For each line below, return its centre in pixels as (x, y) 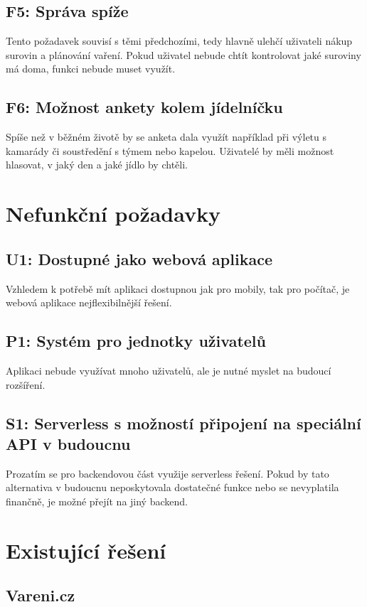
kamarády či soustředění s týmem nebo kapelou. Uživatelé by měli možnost (170, 150)
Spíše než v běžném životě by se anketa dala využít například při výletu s (166, 137)
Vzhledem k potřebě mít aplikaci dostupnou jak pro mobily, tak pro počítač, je (178, 288)
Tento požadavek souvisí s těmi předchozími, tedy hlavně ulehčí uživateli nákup (179, 41)
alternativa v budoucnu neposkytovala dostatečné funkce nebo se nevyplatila (172, 487)
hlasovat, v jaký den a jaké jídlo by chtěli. (97, 165)
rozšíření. (26, 384)
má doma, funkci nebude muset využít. (91, 69)
